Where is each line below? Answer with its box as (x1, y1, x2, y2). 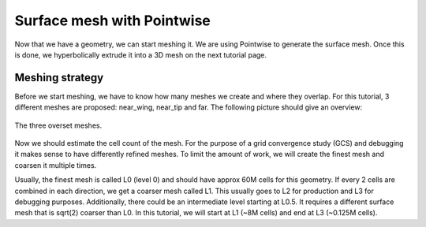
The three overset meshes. (14, 121, 103, 130)
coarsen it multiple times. (14, 160, 97, 169)
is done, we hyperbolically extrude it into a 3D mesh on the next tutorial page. (14, 50, 267, 59)
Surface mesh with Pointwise (14, 12, 211, 29)
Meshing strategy (14, 71, 104, 84)
